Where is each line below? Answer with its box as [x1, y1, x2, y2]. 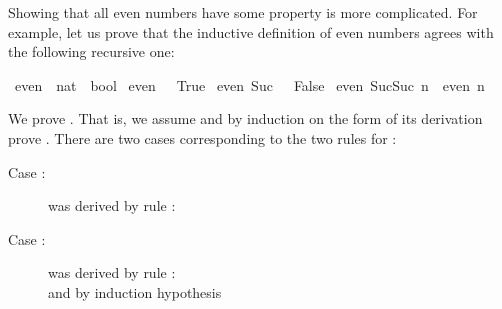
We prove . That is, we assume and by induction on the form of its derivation [8, 108, 483, 129]
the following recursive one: [8, 41, 175, 62]
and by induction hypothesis [48, 281, 222, 302]
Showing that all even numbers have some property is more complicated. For [8, 2, 478, 22]
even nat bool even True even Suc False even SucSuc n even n [14, 74, 485, 95]
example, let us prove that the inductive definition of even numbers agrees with [8, 21, 494, 42]
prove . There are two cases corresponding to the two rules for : [8, 127, 397, 148]
